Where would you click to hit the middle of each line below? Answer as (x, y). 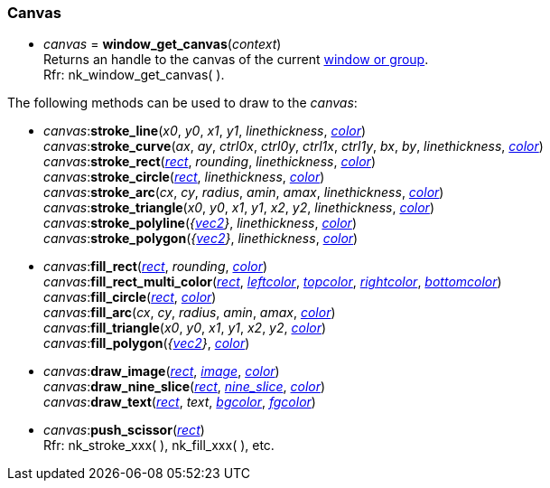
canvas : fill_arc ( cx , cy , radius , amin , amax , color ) (190, 313)
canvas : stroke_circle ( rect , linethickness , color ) (184, 177)
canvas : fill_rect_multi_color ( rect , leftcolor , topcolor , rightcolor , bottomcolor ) (273, 282)
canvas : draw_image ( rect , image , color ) (162, 371)
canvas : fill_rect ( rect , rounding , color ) (156, 267)
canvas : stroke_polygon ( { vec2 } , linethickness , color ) (201, 239)
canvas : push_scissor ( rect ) (124, 430)
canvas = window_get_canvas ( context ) (163, 44)
